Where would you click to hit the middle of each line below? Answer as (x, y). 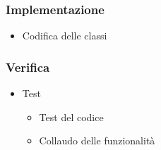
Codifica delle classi (65, 36)
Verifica (28, 67)
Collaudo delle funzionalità (97, 140)
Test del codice (71, 117)
